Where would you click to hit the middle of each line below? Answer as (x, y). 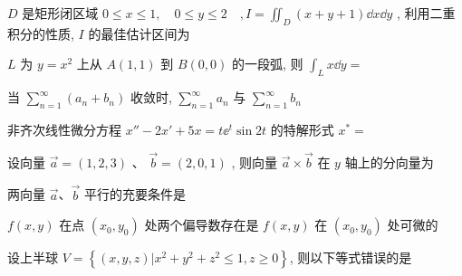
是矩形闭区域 (60, 13)
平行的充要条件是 (135, 194)
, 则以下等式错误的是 (351, 257)
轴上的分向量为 (389, 162)
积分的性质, (41, 33)
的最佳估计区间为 (139, 33)
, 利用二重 (426, 13)
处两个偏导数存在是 (202, 225)
